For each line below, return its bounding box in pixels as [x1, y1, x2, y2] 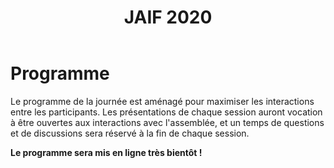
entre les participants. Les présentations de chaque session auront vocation [10, 106, 323, 118]
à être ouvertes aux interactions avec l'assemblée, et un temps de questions [10, 116, 325, 128]
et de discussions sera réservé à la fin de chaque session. [10, 127, 250, 139]
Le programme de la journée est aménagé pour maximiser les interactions [10, 95, 315, 107]
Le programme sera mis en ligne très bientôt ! [10, 146, 203, 158]
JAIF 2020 [123, 6, 213, 29]
